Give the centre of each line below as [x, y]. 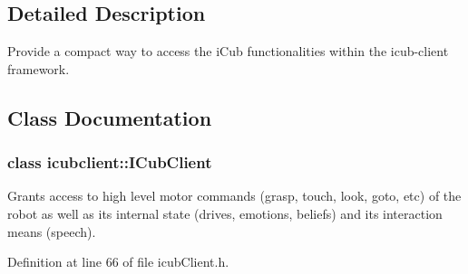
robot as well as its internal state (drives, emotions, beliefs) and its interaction [225, 213]
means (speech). [52, 231]
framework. [39, 68]
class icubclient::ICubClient [110, 162]
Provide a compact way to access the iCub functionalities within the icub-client [228, 51]
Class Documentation [110, 117]
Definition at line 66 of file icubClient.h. [118, 262]
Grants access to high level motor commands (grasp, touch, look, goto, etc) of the [234, 196]
